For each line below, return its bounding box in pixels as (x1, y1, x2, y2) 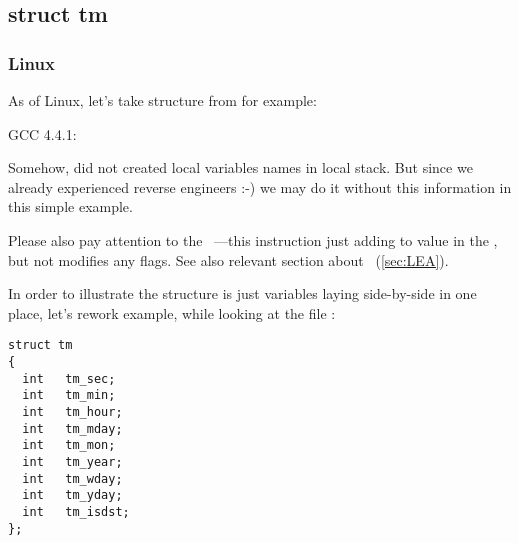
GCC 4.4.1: (8, 123, 77, 144)
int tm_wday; (22, 471, 123, 486)
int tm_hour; (22, 404, 123, 419)
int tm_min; (22, 388, 116, 403)
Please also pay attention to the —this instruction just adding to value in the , (8, 229, 498, 250)
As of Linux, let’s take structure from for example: (8, 90, 317, 110)
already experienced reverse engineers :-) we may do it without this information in (8, 176, 512, 197)
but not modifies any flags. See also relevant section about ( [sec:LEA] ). (8, 249, 449, 270)
